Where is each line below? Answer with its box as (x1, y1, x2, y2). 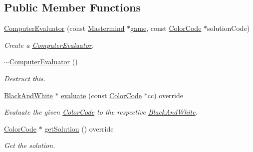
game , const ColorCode (130, 23, 202, 33)
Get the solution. (4, 140, 55, 151)
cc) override (147, 90, 183, 100)
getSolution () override (44, 123, 114, 134)
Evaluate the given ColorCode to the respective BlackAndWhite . (4, 107, 198, 117)
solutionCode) (207, 23, 250, 33)
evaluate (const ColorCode (61, 90, 142, 100)
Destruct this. (4, 73, 46, 83)
